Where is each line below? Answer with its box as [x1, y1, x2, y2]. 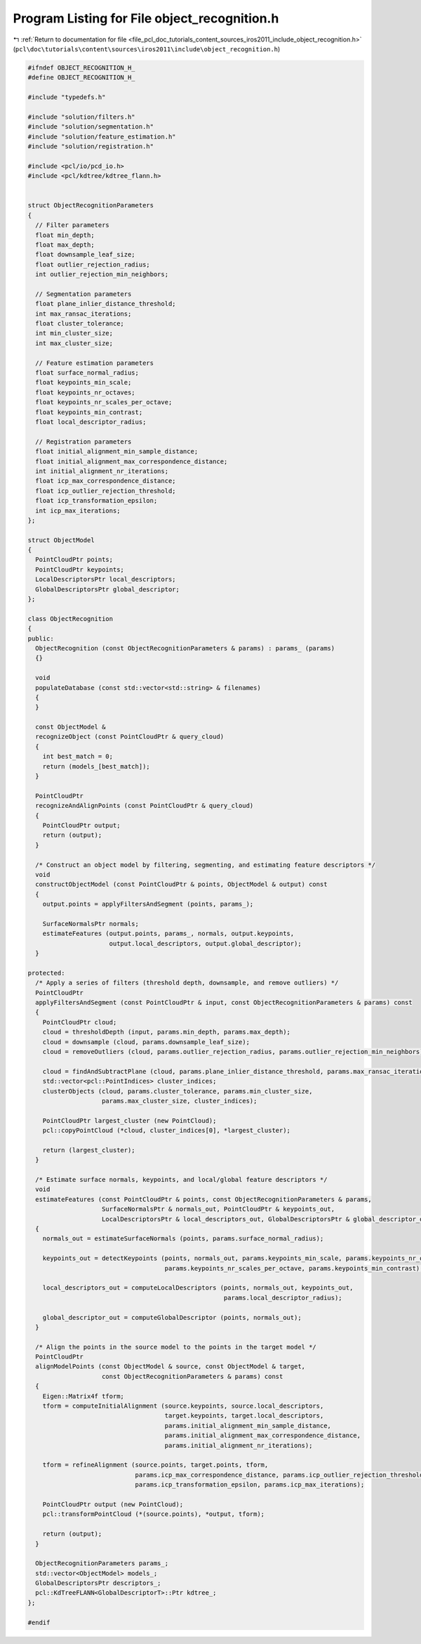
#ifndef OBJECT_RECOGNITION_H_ [27, 63, 136, 72]
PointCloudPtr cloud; [42, 1018, 117, 1026]
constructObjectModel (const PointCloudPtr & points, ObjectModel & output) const [35, 880, 328, 889]
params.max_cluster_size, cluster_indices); [102, 1097, 258, 1105]
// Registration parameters [35, 437, 132, 446]
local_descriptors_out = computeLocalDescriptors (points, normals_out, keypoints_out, [42, 1284, 354, 1292]
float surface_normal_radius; [35, 369, 140, 377]
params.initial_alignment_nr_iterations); [164, 1441, 313, 1449]
